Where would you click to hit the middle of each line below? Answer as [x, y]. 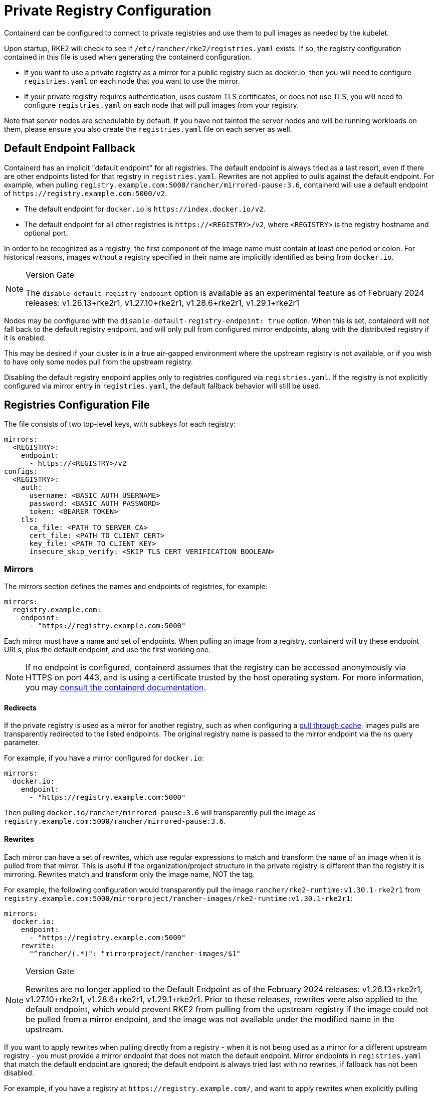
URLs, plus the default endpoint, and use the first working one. [107, 650]
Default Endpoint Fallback [70, 148]
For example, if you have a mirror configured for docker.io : [104, 758]
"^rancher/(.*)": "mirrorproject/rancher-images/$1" [135, 953]
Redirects [20, 707]
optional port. [46, 233]
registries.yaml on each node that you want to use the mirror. [132, 81]
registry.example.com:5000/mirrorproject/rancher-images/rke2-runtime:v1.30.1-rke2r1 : [178, 898]
